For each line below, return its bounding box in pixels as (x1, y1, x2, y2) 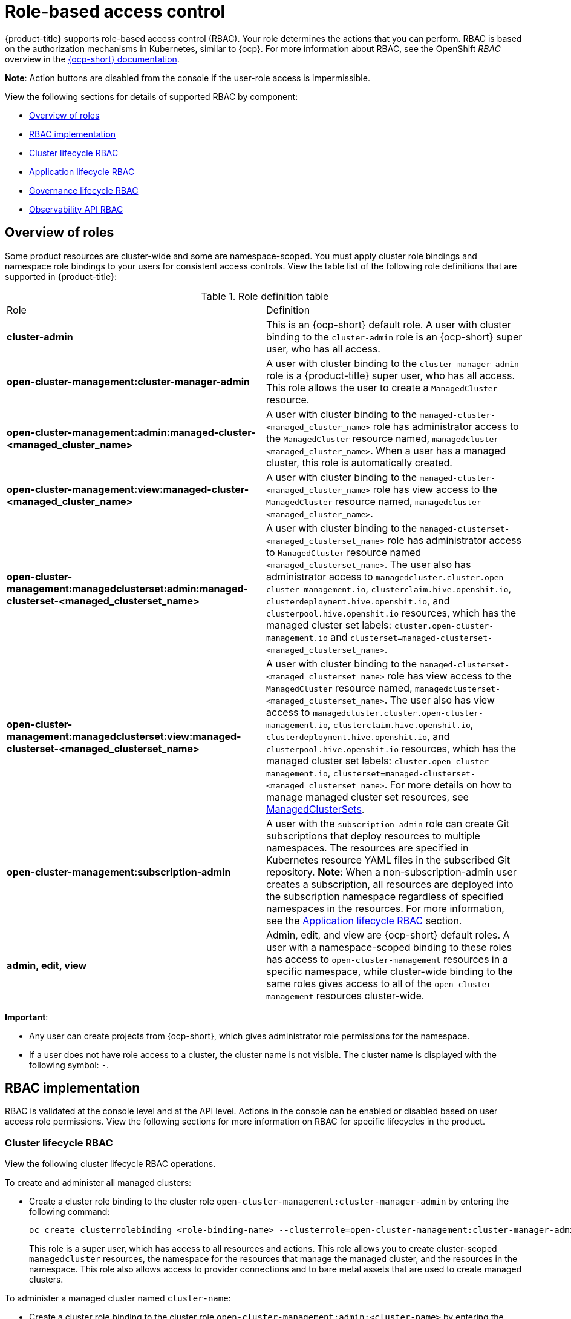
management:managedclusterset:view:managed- (7, 730, 241, 742)
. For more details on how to (384, 778, 512, 791)
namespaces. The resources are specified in (266, 841, 469, 854)
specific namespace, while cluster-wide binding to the (266, 965, 513, 977)
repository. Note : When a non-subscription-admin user (266, 865, 517, 878)
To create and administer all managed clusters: (5, 1177, 192, 1188)
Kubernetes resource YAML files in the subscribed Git (266, 853, 511, 866)
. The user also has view (384, 693, 495, 706)
